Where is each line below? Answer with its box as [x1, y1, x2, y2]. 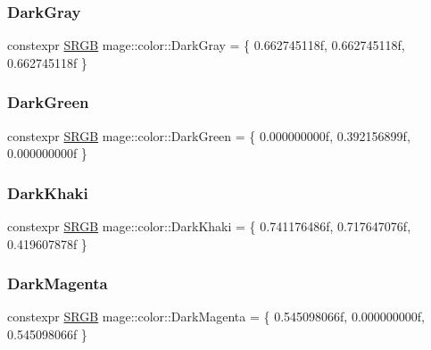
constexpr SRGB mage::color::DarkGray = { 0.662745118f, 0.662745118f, [7, 36, 405, 54]
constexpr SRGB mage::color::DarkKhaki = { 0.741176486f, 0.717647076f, [7, 217, 411, 236]
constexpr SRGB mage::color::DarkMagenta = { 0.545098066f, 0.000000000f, [7, 307, 425, 326]
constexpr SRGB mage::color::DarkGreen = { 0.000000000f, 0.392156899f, [7, 126, 410, 145]
